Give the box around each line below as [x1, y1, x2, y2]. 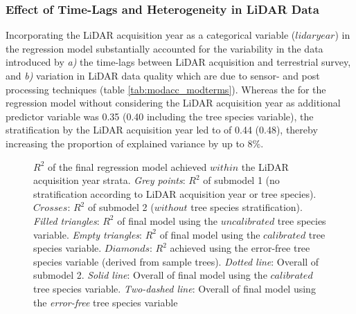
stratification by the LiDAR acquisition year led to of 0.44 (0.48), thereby [6, 122, 318, 137]
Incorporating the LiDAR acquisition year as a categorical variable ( [6, 28, 296, 42]
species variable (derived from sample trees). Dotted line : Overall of [33, 254, 319, 268]
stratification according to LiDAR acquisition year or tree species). [33, 186, 317, 201]
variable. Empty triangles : [33, 227, 142, 241]
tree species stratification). [190, 200, 303, 214]
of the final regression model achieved [47, 159, 207, 174]
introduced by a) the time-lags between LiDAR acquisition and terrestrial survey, [6, 55, 351, 69]
